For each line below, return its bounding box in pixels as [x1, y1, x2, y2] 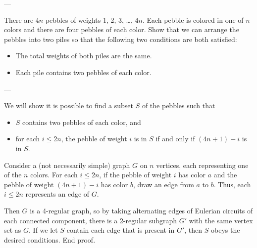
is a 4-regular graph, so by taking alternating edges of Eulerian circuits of [30, 205, 253, 215]
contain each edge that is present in [66, 225, 175, 235]
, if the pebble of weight [99, 169, 172, 180]
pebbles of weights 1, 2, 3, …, [45, 14, 133, 25]
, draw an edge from [133, 179, 194, 189]
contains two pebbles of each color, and [22, 117, 141, 127]
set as [4, 225, 21, 235]
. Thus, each [213, 179, 251, 189]
